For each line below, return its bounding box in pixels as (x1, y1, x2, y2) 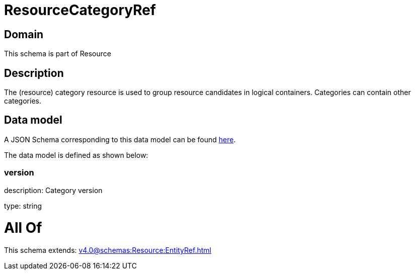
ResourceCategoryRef (4, 2, 156, 19)
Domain (4, 28, 44, 41)
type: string (4, 201, 42, 210)
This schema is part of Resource (4, 49, 111, 58)
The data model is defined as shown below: (4, 150, 148, 159)
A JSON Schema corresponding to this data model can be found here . (4, 135, 236, 144)
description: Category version (4, 186, 103, 195)
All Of (4, 219, 42, 237)
